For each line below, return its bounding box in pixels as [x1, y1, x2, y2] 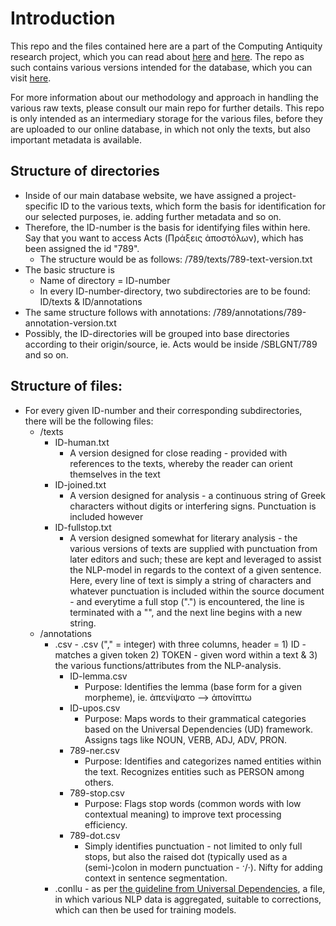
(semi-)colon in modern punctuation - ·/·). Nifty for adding [84, 861, 323, 873]
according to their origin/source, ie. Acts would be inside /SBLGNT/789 [24, 338, 318, 350]
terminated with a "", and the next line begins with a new [69, 606, 303, 618]
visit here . [10, 72, 52, 84]
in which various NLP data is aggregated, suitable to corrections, [54, 893, 322, 905]
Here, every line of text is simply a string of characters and [69, 574, 312, 586]
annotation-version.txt [24, 317, 117, 329]
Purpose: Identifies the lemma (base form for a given [84, 680, 303, 692]
